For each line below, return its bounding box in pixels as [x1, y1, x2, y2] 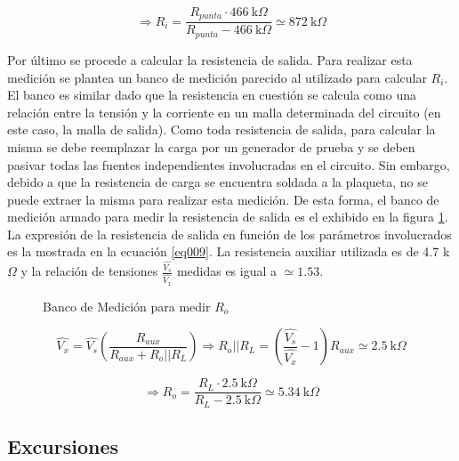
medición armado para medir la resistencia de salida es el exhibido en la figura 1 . [7, 207, 448, 226]
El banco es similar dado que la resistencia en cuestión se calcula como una [7, 85, 416, 104]
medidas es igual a [176, 262, 278, 280]
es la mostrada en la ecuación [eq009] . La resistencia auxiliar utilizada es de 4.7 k [7, 242, 450, 261]
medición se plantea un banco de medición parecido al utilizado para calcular [7, 68, 427, 86]
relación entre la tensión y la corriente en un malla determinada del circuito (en [7, 102, 441, 121]
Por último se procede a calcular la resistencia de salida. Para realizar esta [7, 50, 413, 69]
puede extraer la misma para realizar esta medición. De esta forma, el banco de [7, 190, 439, 208]
